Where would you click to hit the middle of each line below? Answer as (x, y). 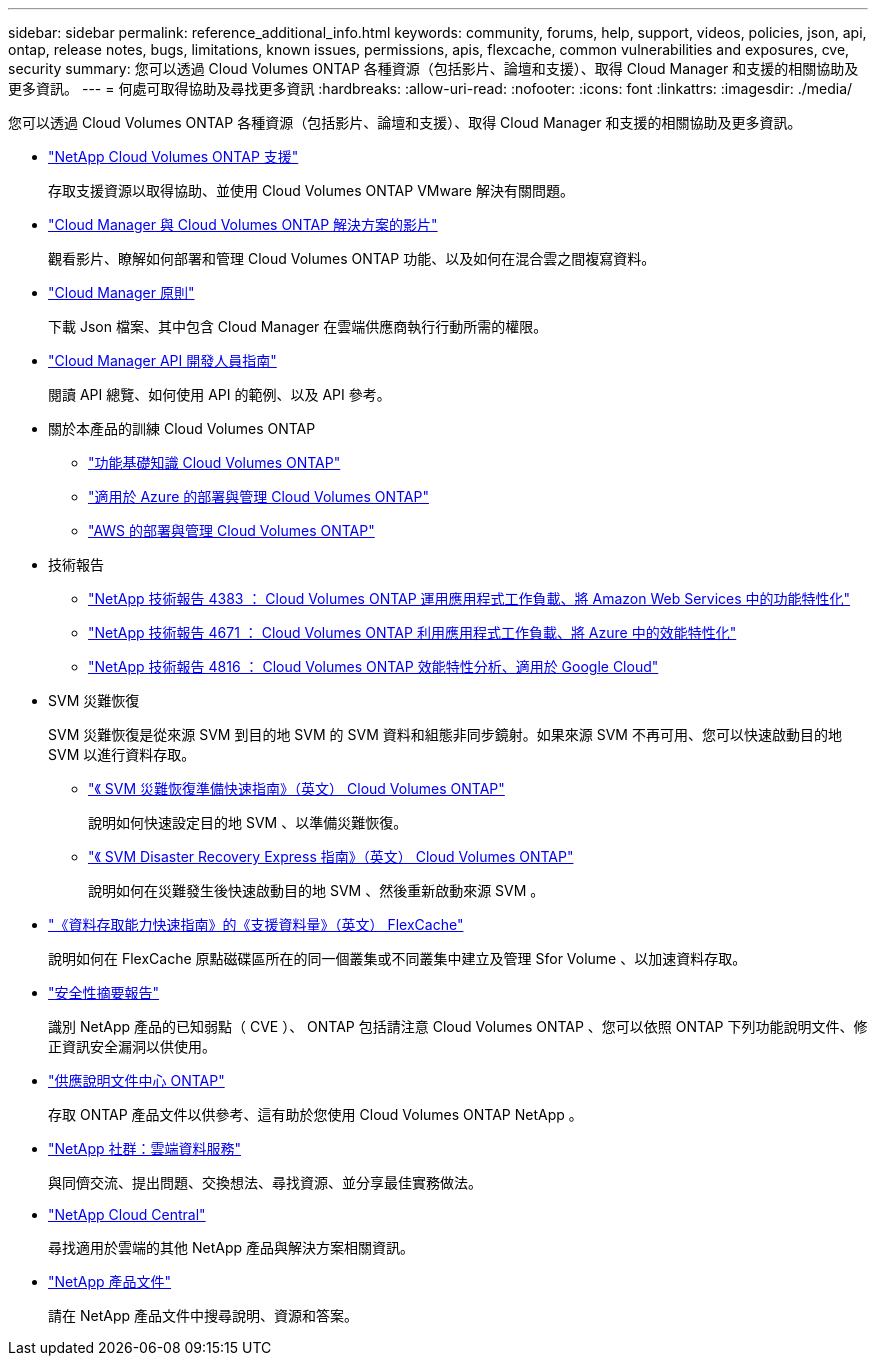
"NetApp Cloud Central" (127, 1214)
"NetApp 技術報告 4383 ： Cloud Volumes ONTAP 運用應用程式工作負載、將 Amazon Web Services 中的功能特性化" (469, 598)
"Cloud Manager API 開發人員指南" (162, 360)
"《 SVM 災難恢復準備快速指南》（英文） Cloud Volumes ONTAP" (296, 788)
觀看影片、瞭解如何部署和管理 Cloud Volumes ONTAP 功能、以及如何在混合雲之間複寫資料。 (352, 258)
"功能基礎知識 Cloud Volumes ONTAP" (214, 462)
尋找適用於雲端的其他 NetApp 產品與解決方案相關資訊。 (231, 1247)
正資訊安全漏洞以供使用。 (132, 1046)
